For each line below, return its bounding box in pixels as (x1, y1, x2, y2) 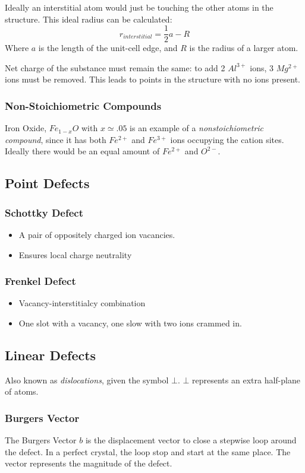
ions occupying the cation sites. (170, 133, 284, 145)
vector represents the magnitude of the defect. (5, 457, 172, 469)
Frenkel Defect (5, 274, 76, 288)
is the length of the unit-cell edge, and (38, 42, 178, 54)
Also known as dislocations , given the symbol (5, 373, 169, 386)
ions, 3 (250, 61, 274, 74)
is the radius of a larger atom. (189, 42, 298, 54)
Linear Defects (5, 346, 96, 364)
